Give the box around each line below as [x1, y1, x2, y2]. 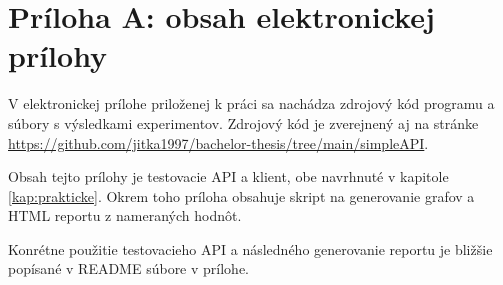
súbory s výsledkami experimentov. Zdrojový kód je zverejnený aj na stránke [8, 112, 479, 133]
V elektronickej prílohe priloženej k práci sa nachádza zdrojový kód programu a [8, 93, 495, 114]
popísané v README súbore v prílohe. [8, 258, 249, 279]
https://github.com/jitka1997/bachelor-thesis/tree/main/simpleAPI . [8, 132, 429, 153]
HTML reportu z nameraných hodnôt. [8, 205, 242, 226]
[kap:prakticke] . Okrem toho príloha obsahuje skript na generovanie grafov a [8, 185, 475, 206]
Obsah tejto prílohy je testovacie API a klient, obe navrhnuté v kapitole [8, 166, 449, 187]
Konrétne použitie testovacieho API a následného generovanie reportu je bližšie [8, 238, 493, 259]
